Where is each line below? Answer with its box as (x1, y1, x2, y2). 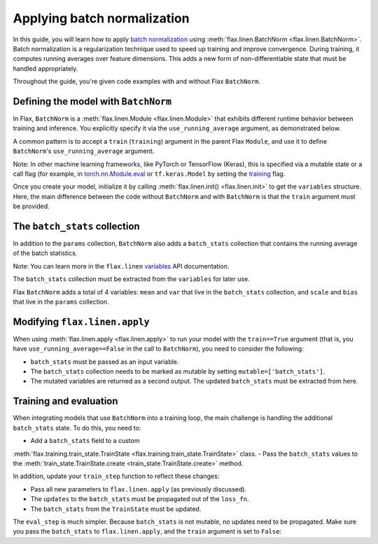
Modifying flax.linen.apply (13, 315, 150, 327)
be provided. (13, 202, 50, 210)
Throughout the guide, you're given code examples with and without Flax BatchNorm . (13, 77, 260, 86)
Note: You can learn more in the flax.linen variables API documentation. (13, 261, 230, 270)
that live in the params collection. (13, 298, 109, 306)
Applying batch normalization (13, 11, 190, 26)
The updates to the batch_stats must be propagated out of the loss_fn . (30, 495, 249, 503)
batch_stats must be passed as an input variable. (30, 358, 179, 366)
